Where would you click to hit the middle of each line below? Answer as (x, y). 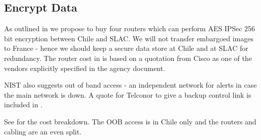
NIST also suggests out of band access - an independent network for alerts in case (130, 85)
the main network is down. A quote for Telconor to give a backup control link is (128, 94)
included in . (23, 104)
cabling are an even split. (43, 131)
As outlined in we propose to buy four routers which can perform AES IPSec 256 (130, 28)
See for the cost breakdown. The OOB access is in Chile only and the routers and (130, 121)
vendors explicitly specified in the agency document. (85, 68)
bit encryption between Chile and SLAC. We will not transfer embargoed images (129, 38)
